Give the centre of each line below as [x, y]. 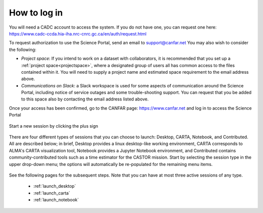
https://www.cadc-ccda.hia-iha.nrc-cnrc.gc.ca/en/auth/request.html [78, 33]
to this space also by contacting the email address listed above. [85, 99]
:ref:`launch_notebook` [56, 200]
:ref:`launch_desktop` [55, 186]
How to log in [36, 13]
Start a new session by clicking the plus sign [54, 126]
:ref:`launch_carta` [52, 193]
